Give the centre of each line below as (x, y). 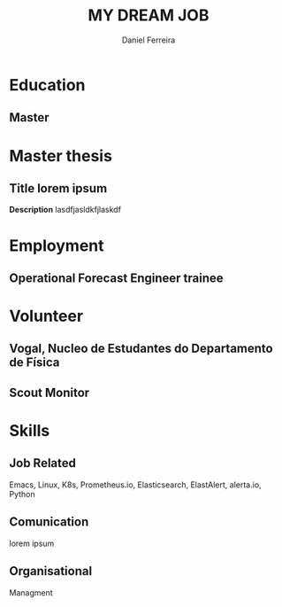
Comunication (49, 522)
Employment (57, 245)
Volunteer (46, 316)
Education (47, 85)
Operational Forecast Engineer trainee (116, 278)
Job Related (43, 463)
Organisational (51, 571)
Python (22, 494)
